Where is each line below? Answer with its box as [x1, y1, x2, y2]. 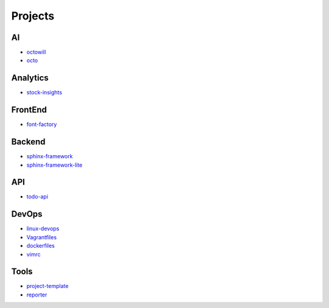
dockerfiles [26, 242, 55, 250]
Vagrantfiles [26, 233, 57, 240]
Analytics [11, 73, 49, 83]
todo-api [26, 193, 49, 200]
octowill [26, 49, 46, 56]
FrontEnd [11, 105, 47, 115]
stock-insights [26, 89, 62, 96]
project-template [26, 282, 69, 290]
